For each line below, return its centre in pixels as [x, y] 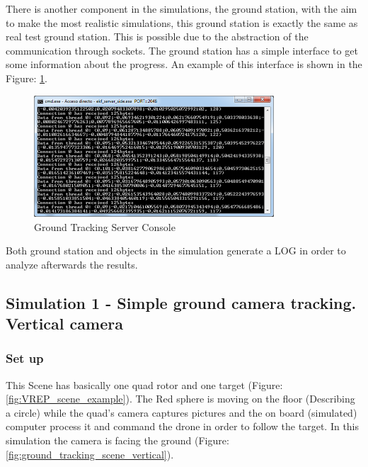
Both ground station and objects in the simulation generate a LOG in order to [176, 251]
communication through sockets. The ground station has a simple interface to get [182, 50]
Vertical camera [64, 323]
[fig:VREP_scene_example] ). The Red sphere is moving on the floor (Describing [180, 399]
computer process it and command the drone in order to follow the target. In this [183, 426]
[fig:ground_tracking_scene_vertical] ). [90, 454]
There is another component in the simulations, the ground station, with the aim [182, 9]
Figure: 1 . [27, 78]
